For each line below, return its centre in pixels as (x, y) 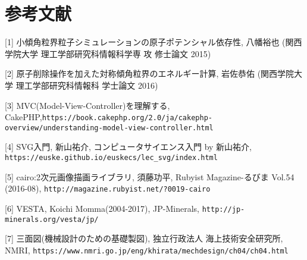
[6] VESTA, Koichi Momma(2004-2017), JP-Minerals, (102, 208)
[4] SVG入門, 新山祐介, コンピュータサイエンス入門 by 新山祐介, (129, 147)
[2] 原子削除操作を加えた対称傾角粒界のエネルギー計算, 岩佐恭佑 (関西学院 (150, 73)
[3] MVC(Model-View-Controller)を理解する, (87, 105)
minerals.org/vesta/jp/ (52, 219)
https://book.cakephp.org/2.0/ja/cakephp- (127, 118)
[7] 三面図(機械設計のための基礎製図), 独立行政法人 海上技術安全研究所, (144, 238)
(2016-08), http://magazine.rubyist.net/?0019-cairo (108, 188)
